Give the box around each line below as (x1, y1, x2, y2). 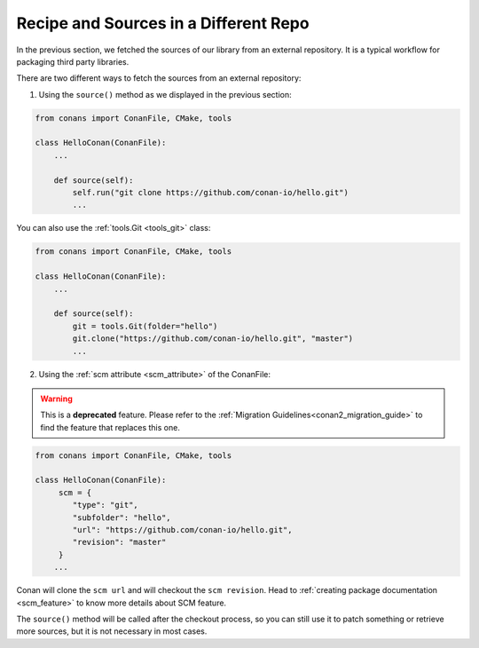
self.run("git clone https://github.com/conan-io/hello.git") (72, 187, 349, 198)
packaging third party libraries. (16, 56, 130, 67)
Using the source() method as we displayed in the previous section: (38, 89, 292, 99)
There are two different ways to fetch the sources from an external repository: (16, 73, 302, 83)
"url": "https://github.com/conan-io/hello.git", (72, 525, 293, 535)
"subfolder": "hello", (72, 512, 172, 523)
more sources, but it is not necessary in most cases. (16, 626, 208, 636)
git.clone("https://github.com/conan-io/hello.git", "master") (72, 334, 354, 344)
